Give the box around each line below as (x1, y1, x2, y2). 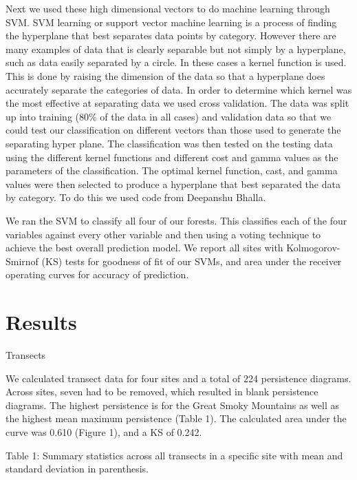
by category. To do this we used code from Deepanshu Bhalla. (6, 190, 266, 205)
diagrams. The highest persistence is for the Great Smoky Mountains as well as (6, 397, 340, 412)
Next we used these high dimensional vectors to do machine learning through (6, 1, 330, 15)
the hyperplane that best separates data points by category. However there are (6, 28, 336, 43)
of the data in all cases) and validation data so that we (100, 109, 332, 123)
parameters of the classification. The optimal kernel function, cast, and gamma (6, 163, 338, 178)
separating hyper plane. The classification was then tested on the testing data (6, 136, 333, 150)
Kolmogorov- (286, 240, 340, 255)
